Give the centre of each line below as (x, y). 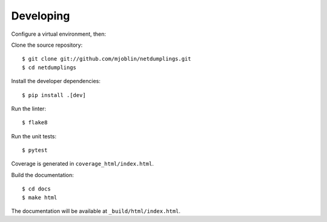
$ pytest (35, 150)
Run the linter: (29, 109)
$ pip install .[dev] (54, 95)
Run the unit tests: (34, 136)
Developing (41, 16)
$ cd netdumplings (49, 67)
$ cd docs (36, 189)
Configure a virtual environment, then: (58, 34)
